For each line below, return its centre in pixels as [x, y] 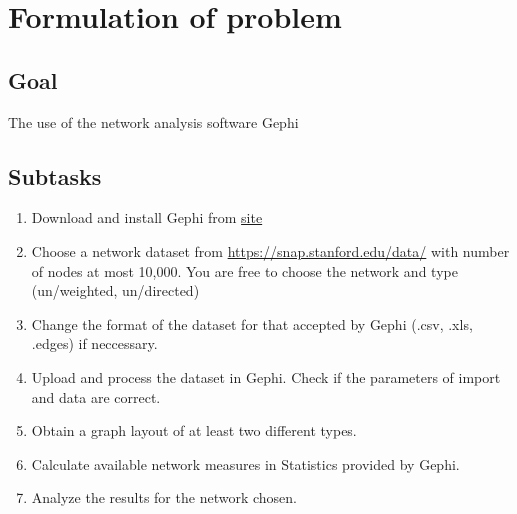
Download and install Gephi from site [147, 217]
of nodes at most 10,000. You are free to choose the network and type [244, 270]
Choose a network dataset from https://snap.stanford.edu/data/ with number [270, 250]
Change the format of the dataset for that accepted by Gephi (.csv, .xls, [252, 323]
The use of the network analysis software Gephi [153, 121]
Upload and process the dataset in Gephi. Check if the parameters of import [266, 376]
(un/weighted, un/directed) [115, 290]
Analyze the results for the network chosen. [164, 497]
